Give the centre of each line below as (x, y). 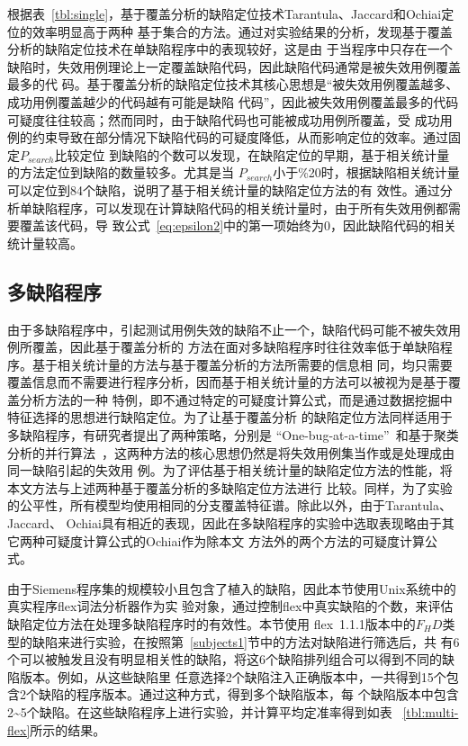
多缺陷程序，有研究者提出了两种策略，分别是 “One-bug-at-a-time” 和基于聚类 (233, 435)
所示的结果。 (68, 729)
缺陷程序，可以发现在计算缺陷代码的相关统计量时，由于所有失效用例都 (240, 207)
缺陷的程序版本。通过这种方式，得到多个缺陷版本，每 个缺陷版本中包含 (248, 694)
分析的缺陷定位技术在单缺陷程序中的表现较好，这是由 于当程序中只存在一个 (230, 49)
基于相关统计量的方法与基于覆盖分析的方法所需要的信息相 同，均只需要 (242, 364)
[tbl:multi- (431, 711)
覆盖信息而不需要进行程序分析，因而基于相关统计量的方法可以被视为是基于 (228, 382)
